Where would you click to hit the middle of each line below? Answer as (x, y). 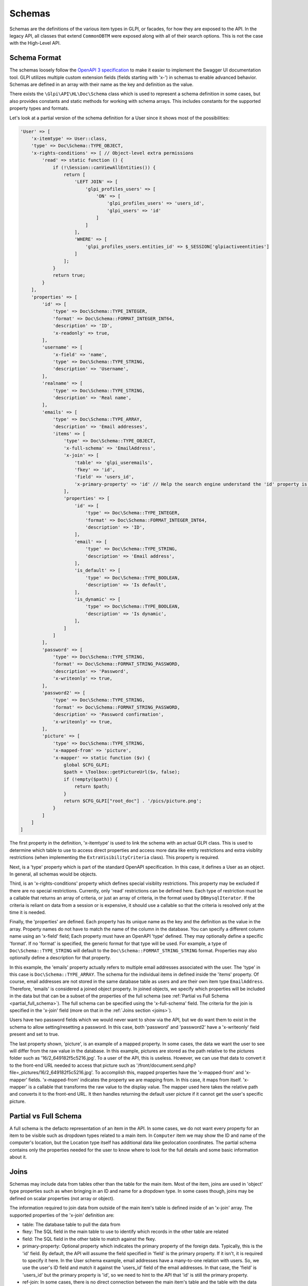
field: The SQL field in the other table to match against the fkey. (89, 1239)
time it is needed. (28, 912)
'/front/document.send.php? (166, 1065)
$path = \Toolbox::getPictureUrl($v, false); (122, 772)
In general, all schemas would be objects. (53, 874)
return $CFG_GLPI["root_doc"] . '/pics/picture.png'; (133, 801)
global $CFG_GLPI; (86, 765)
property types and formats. (39, 109)
